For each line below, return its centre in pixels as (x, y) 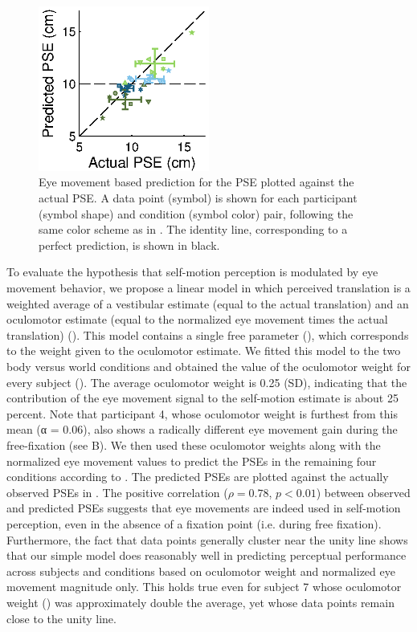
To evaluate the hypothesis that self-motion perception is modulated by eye (192, 272)
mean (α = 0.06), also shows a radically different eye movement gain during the (202, 429)
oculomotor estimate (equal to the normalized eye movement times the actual (197, 319)
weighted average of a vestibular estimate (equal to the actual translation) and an (208, 303)
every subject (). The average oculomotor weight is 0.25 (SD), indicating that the (207, 382)
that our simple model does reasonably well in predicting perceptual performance (206, 555)
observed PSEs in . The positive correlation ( (117, 492)
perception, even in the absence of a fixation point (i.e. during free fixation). (194, 523)
